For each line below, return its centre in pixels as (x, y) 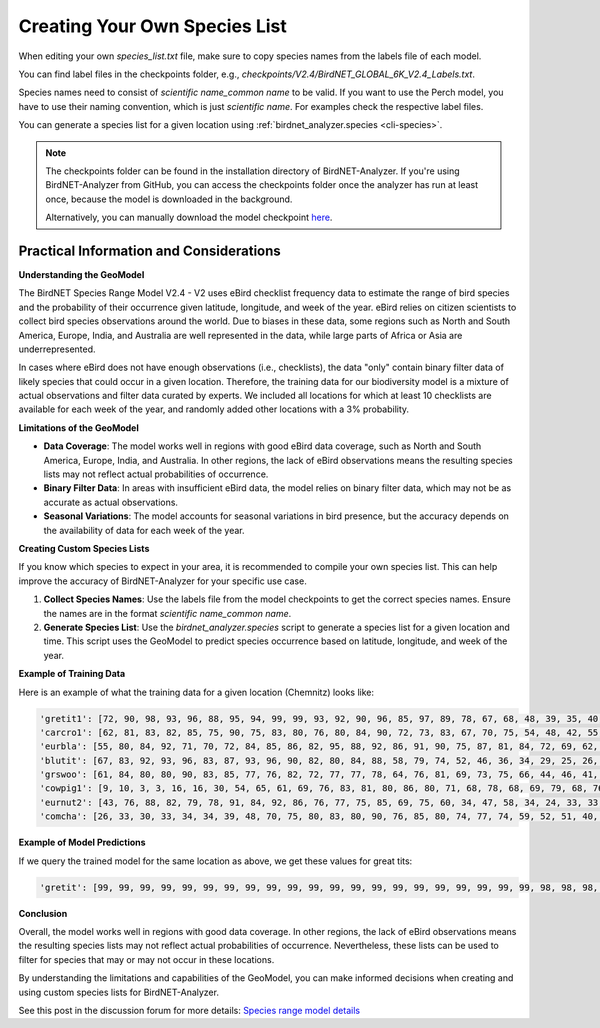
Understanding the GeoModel (81, 274)
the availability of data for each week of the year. (144, 530)
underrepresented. (57, 349)
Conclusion (43, 913)
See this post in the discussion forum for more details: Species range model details (189, 1010)
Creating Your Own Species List (152, 26)
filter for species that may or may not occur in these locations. (146, 959)
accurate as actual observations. (111, 502)
